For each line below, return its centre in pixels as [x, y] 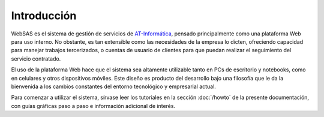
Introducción [44, 16]
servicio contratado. [36, 58]
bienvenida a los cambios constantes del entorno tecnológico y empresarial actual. [113, 86]
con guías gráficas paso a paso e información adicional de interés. [93, 106]
